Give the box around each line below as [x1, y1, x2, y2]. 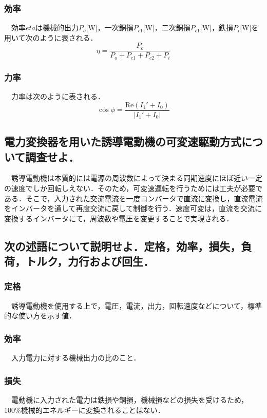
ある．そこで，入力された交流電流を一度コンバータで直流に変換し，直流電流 [4, 193, 263, 203]
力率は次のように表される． [11, 91, 105, 102]
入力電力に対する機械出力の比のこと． [11, 352, 141, 363]
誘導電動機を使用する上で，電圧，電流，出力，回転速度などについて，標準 [11, 300, 262, 311]
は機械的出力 [35, 22, 79, 33]
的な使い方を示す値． [4, 310, 76, 321]
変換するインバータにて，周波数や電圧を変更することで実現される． [4, 213, 234, 223]
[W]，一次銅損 [86, 22, 133, 33]
